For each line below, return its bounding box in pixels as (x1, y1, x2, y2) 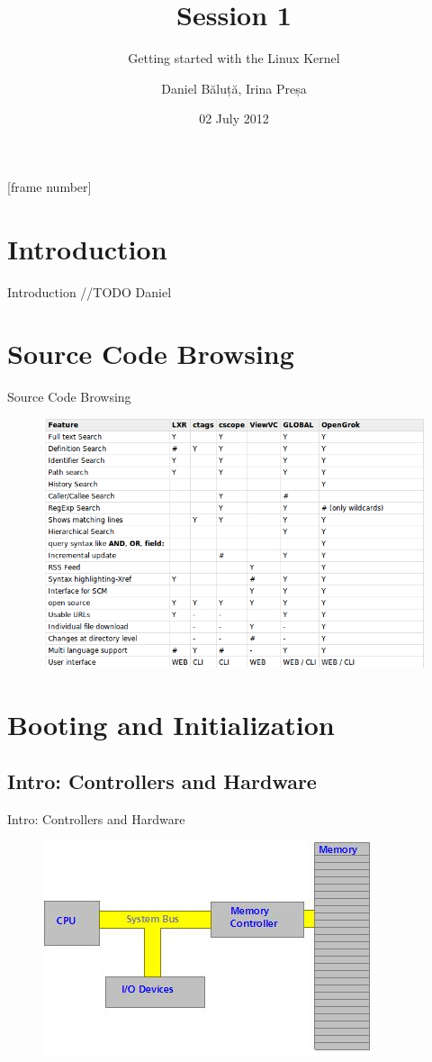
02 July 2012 (199, 109, 269, 128)
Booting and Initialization (7, 705, 335, 742)
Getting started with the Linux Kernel (128, 49, 340, 68)
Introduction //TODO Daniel (7, 282, 172, 301)
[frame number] (7, 177, 92, 195)
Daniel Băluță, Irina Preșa (161, 78, 307, 97)
